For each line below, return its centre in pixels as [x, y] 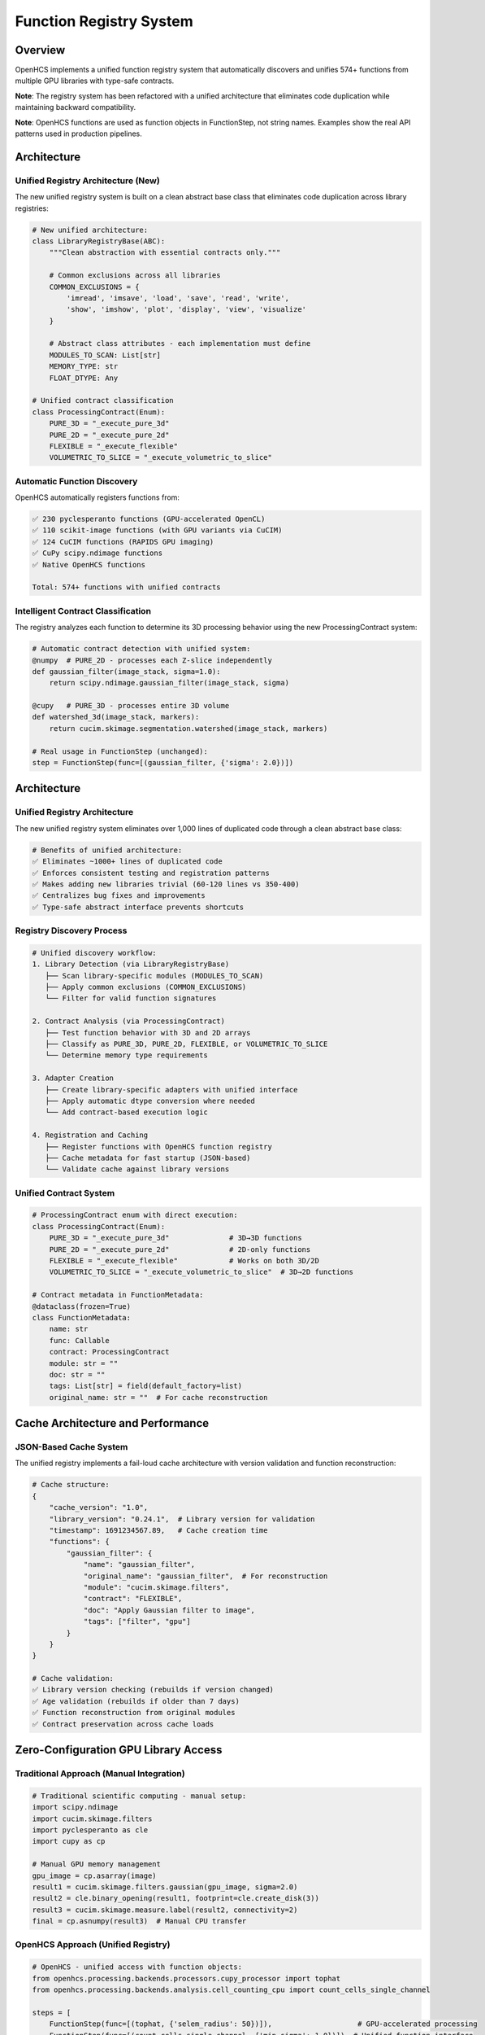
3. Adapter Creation [73, 1078]
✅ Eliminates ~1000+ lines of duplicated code [127, 862]
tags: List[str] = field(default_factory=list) [146, 1386]
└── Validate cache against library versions [137, 1169]
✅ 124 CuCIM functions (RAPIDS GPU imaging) [123, 542]
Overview [40, 50]
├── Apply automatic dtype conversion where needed [150, 1101]
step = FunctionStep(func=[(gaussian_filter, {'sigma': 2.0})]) [163, 763]
